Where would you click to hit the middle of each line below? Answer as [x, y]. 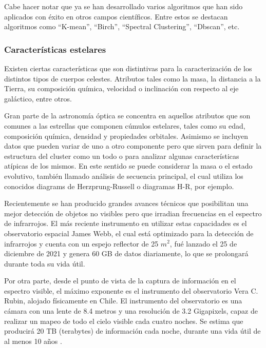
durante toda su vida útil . [45, 263]
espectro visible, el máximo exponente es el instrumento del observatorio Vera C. [131, 290]
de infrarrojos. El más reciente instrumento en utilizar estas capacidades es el [126, 223]
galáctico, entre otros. [38, 98]
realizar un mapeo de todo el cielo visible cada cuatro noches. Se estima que [124, 321]
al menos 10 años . [33, 341]
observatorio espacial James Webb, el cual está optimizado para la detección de [129, 233]
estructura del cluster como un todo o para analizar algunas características [122, 156]
